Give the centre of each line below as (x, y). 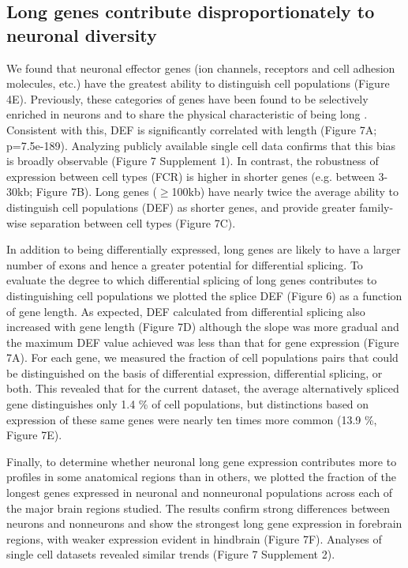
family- (376, 207)
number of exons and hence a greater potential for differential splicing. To (185, 264)
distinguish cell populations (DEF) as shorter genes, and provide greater (181, 207)
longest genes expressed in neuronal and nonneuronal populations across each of (200, 493)
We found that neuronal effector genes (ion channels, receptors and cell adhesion (201, 68)
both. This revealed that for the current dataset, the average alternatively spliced (203, 388)
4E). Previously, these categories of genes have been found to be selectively (187, 98)
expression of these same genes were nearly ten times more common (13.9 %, (192, 419)
